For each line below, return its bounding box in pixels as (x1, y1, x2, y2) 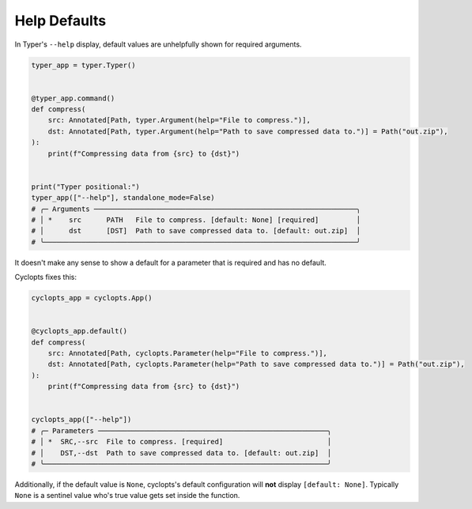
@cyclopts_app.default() (31, 326, 128, 336)
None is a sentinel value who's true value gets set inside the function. (14, 491, 240, 500)
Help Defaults (14, 12, 107, 29)
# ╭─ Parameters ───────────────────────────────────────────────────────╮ (31, 426, 332, 435)
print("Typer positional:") (31, 182, 140, 191)
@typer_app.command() (31, 93, 115, 103)
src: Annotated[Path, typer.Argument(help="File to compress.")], (47, 115, 312, 125)
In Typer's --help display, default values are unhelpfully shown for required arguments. (14, 40, 302, 49)
